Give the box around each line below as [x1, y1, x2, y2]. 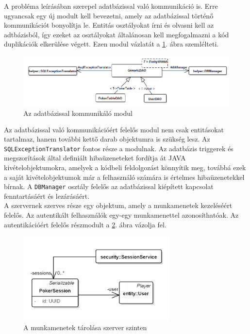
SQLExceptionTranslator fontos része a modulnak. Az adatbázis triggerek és [4, 143, 233, 153]
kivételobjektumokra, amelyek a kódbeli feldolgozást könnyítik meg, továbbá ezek [4, 162, 246, 172]
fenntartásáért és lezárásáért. [4, 191, 90, 201]
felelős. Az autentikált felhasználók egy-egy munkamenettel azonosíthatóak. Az [4, 210, 239, 220]
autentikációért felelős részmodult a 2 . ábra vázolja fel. [4, 219, 167, 229]
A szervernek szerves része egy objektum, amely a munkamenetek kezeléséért [4, 200, 233, 210]
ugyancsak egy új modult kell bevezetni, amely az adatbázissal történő [4, 10, 214, 20]
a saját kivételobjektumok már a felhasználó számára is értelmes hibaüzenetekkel [4, 172, 245, 182]
